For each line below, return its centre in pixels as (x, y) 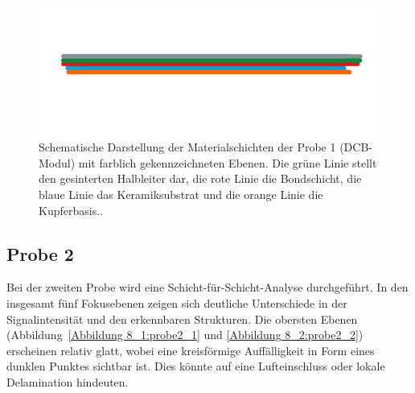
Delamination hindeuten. (68, 382)
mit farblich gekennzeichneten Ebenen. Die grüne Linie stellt (228, 162)
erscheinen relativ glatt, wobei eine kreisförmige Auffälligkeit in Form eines (191, 350)
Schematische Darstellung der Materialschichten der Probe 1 (187, 147)
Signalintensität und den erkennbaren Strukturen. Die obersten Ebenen (182, 319)
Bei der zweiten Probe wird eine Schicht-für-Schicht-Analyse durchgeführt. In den (207, 287)
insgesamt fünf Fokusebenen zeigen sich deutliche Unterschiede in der (177, 303)
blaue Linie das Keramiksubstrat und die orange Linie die (181, 194)
